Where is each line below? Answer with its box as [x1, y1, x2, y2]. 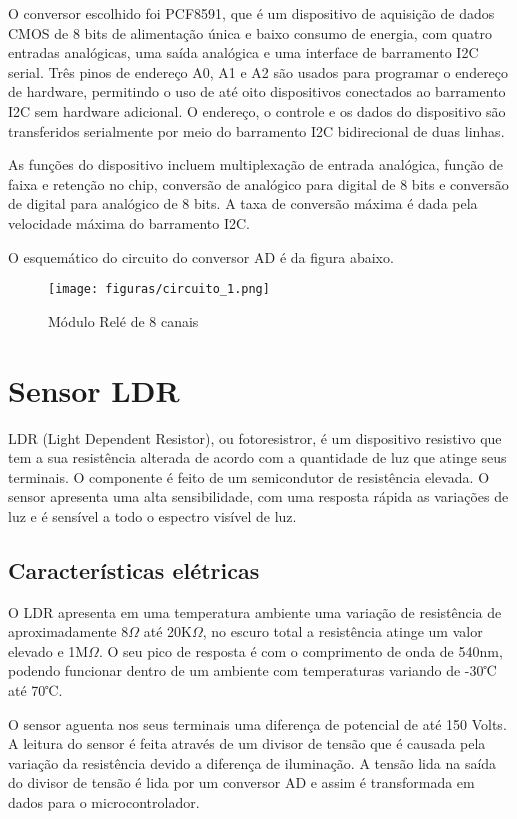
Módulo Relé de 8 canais [48, 310, 199, 331]
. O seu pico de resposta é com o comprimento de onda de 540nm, [98, 640, 503, 661]
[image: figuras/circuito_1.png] [48, 282, 270, 297]
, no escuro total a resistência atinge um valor [202, 621, 483, 642]
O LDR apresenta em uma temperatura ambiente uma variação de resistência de [8, 601, 502, 622]
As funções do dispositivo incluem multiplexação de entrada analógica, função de [8, 154, 504, 175]
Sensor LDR [8, 369, 180, 410]
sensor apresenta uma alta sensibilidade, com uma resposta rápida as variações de [8, 486, 509, 507]
